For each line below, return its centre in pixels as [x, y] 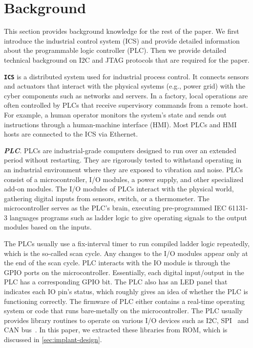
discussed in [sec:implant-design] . [53, 339]
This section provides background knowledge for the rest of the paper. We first [122, 31]
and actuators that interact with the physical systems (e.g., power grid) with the [125, 86]
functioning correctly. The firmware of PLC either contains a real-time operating [125, 301]
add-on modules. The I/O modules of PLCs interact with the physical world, [119, 189]
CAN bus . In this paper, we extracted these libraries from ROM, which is [116, 330]
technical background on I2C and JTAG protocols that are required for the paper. [127, 59]
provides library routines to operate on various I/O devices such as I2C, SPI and [126, 320]
